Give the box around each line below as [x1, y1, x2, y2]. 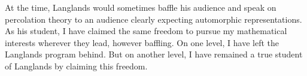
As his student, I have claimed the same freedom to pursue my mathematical [5, 25, 287, 37]
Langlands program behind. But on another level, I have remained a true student [5, 48, 303, 60]
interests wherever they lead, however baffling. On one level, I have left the [5, 36, 279, 48]
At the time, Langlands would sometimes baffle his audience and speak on [5, 1, 276, 13]
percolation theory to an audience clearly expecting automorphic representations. [5, 13, 302, 25]
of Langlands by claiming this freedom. [5, 59, 148, 72]
